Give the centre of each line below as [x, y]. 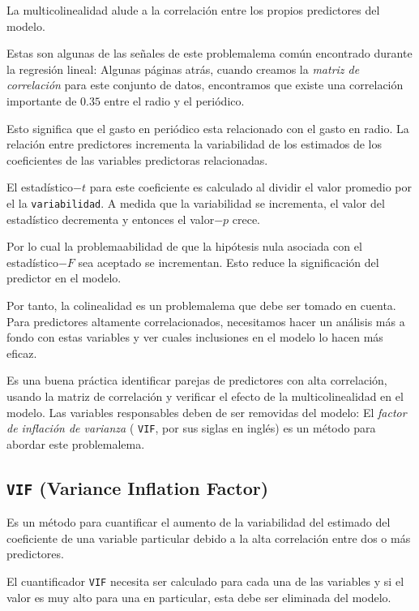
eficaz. [22, 353]
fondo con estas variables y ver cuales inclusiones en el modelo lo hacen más [195, 337]
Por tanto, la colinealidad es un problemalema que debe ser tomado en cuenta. [201, 305]
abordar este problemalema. [76, 443]
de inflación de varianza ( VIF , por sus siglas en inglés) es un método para [191, 428]
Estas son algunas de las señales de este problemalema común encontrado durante [209, 53]
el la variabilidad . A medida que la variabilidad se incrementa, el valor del [196, 202]
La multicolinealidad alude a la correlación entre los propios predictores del [193, 10]
